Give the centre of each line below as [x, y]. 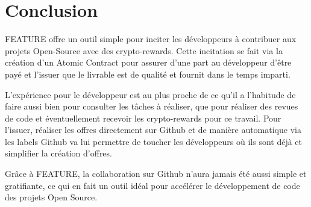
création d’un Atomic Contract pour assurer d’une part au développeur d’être [148, 62]
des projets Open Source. [51, 197]
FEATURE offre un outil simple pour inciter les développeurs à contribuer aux [151, 39]
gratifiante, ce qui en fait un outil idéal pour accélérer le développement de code [152, 185]
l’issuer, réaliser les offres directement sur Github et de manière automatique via [153, 130]
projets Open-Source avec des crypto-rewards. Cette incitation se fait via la [144, 50]
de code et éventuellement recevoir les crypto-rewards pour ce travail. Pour [143, 118]
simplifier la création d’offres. [58, 153]
